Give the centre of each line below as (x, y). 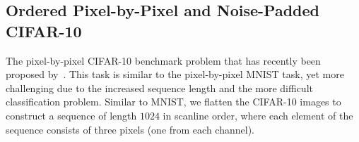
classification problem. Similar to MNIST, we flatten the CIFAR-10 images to (173, 102)
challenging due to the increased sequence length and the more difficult (159, 88)
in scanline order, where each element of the (258, 115)
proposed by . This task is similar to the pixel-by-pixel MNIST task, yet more (175, 74)
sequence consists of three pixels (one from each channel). (130, 129)
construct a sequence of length (71, 115)
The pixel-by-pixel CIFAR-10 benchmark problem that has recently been (163, 60)
